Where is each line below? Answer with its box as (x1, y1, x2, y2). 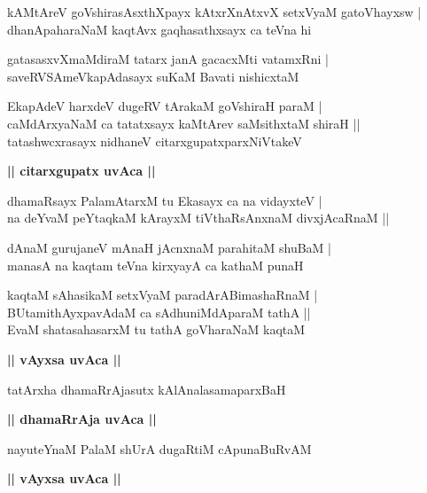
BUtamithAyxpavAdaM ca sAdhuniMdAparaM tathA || (7, 302, 311, 321)
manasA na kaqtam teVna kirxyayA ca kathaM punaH (7, 255, 304, 274)
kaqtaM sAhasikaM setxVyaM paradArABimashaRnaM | (7, 286, 318, 304)
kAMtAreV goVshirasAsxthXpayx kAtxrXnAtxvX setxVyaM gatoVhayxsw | (7, 3, 422, 20)
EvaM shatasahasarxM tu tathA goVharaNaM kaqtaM (7, 320, 306, 339)
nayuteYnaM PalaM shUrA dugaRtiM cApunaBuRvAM (7, 439, 312, 458)
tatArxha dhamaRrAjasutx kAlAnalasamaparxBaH (7, 380, 286, 398)
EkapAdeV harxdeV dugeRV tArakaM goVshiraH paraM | (7, 97, 322, 115)
